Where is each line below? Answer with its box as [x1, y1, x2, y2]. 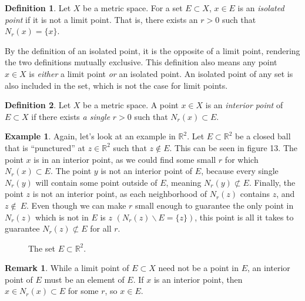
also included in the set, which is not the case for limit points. [5, 79, 228, 91]
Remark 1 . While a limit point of [5, 262, 129, 274]
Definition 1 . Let [5, 2, 71, 14]
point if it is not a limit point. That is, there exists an [5, 13, 198, 25]
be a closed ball [235, 130, 291, 142]
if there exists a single [31, 110, 110, 122]
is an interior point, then [153, 273, 243, 285]
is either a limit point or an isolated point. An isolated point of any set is [29, 67, 293, 79]
